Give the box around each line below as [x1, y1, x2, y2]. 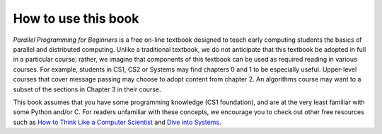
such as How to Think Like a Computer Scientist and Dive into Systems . [13, 118, 222, 126]
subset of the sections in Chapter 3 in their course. [13, 85, 161, 94]
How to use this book [13, 11, 139, 26]
